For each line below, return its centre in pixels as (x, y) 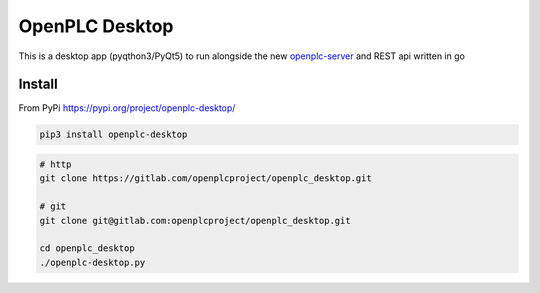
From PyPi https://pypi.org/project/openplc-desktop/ (127, 108)
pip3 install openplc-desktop (113, 134)
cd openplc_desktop (87, 248)
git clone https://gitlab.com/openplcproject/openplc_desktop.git (205, 178)
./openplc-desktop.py (92, 262)
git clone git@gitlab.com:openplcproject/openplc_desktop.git (195, 220)
